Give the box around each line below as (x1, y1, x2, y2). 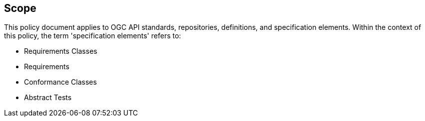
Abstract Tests (24, 93, 72, 102)
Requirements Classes (24, 47, 97, 56)
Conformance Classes (24, 78, 97, 87)
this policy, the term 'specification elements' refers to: (4, 31, 181, 40)
